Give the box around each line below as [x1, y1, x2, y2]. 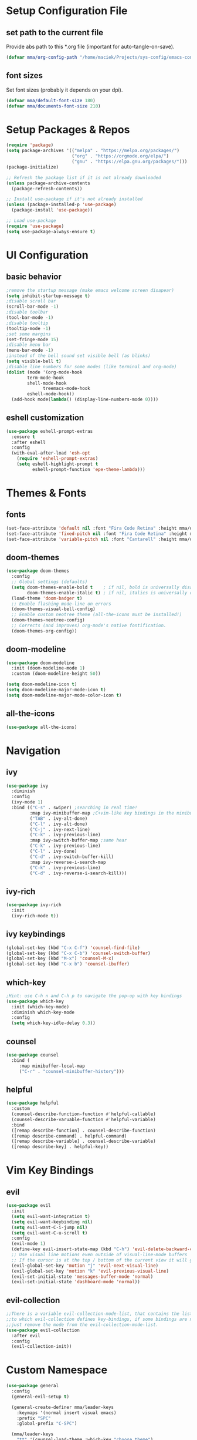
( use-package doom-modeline [6, 660, 75, 666]
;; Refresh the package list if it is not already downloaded [6, 174, 161, 180]
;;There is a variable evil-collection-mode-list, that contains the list [6, 1311, 193, 1317]
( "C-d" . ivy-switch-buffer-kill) [29, 853, 114, 860]
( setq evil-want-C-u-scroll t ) [11, 1230, 88, 1236]
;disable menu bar [6, 342, 51, 348]
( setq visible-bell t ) [6, 358, 62, 364]
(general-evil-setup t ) [11, 1394, 69, 1399]
